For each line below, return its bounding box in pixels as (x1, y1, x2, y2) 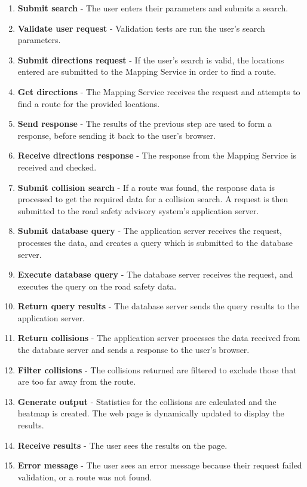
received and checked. (17, 160, 97, 173)
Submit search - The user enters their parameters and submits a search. (17, 2, 288, 14)
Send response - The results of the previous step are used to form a (17, 117, 272, 130)
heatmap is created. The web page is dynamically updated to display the (17, 407, 284, 419)
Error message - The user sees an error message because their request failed (17, 459, 302, 471)
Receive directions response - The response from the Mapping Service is (17, 149, 297, 162)
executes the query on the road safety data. (17, 279, 177, 292)
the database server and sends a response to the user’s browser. (17, 343, 250, 356)
